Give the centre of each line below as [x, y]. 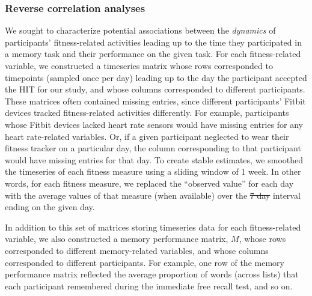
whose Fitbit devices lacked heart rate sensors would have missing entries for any [154, 124]
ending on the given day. [50, 207]
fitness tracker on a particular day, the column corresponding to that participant [153, 148]
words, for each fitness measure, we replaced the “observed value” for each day [149, 183]
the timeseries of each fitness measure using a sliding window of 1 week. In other [153, 171]
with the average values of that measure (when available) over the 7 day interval [153, 195]
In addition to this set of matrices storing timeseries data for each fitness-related [153, 227]
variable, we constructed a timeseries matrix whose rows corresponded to [139, 65]
